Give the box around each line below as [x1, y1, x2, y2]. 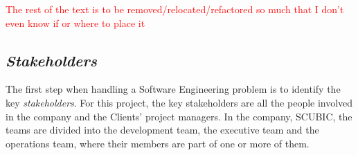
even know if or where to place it [6, 15, 145, 30]
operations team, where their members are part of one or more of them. [6, 136, 310, 150]
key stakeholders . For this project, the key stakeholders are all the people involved [6, 95, 353, 109]
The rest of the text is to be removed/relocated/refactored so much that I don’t [6, 2, 344, 16]
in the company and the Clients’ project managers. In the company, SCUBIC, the [6, 109, 352, 123]
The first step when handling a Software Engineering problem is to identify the [6, 82, 341, 96]
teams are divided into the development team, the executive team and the [6, 122, 319, 137]
